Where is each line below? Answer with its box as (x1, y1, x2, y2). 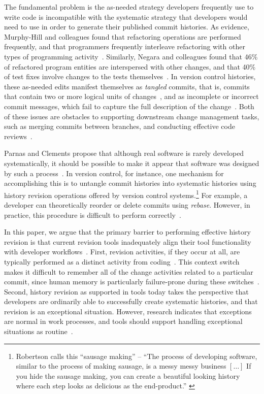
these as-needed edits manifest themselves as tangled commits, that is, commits (4, 81, 250, 91)
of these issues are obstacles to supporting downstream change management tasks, (4, 111, 259, 121)
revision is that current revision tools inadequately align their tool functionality (4, 236, 251, 247)
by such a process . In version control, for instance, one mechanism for (4, 168, 224, 178)
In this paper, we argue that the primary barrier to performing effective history (4, 226, 251, 237)
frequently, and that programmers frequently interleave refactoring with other (4, 41, 245, 52)
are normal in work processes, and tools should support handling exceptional (4, 316, 243, 326)
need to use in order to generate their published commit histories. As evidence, (4, 21, 249, 32)
